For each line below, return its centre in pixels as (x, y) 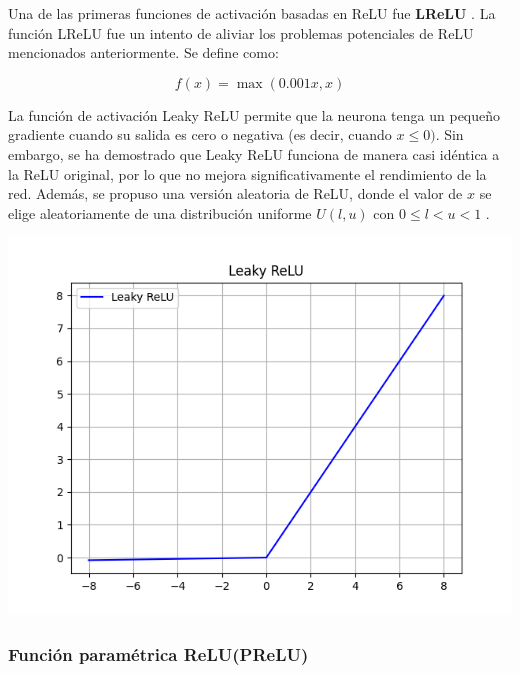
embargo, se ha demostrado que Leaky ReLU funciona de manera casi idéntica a (254, 153)
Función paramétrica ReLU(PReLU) (158, 653)
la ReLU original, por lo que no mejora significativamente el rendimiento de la (247, 173)
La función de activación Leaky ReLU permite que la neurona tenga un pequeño (254, 114)
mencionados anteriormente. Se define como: (143, 52)
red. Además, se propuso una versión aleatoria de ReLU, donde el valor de (235, 193)
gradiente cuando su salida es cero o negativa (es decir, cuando (200, 134)
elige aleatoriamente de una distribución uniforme (160, 212)
